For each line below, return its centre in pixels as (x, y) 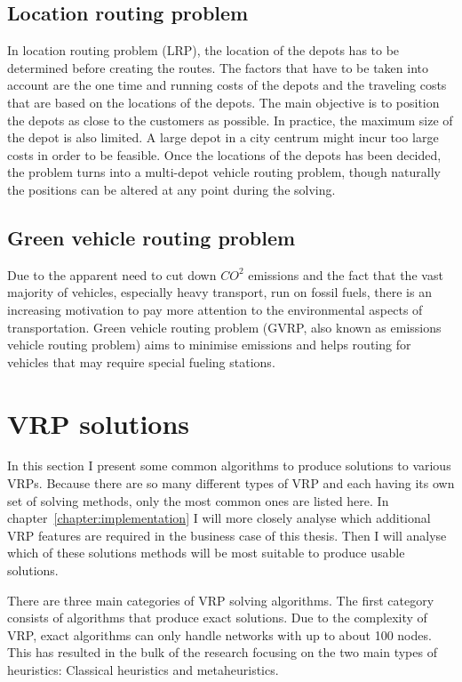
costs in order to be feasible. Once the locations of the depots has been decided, (224, 154)
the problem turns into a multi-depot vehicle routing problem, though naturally (224, 172)
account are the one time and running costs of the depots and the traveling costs (227, 85)
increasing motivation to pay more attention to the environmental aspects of (215, 309)
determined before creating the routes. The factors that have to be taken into (218, 67)
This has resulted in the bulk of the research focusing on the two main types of (222, 652)
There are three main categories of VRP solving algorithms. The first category (221, 600)
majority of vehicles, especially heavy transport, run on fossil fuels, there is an (219, 292)
